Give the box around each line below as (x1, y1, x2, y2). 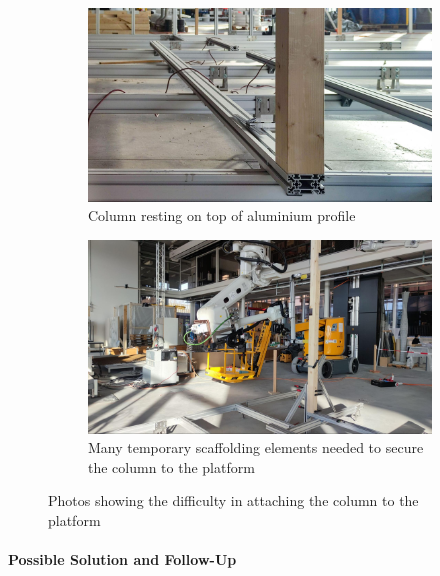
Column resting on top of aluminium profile (88, 205, 356, 226)
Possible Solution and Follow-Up (8, 549, 237, 570)
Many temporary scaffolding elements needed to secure (88, 437, 424, 458)
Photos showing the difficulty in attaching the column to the (48, 490, 419, 511)
